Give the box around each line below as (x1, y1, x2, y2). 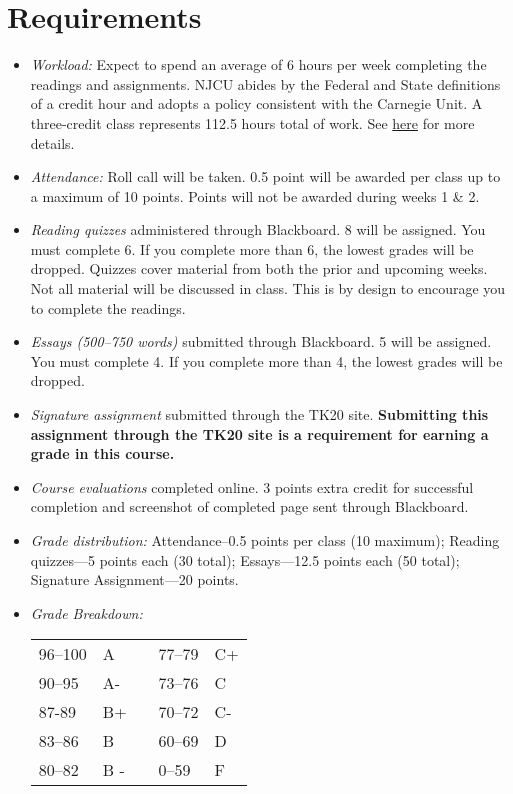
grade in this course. (30, 443, 175, 464)
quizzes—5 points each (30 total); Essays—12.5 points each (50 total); (30, 549, 460, 570)
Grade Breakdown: (30, 602, 143, 623)
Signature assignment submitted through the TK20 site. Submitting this (30, 404, 489, 425)
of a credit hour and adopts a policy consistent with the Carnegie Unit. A (30, 93, 483, 114)
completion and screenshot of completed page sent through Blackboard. (30, 496, 469, 517)
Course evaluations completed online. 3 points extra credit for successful (30, 476, 474, 497)
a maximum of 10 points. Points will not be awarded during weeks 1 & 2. (30, 185, 480, 206)
